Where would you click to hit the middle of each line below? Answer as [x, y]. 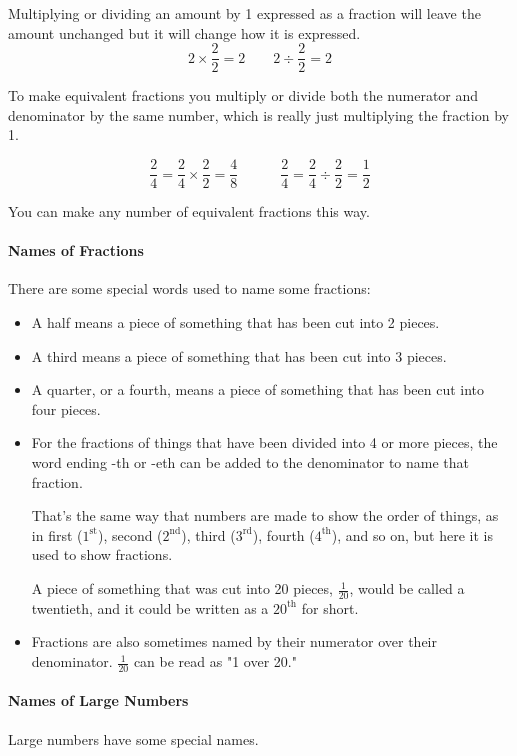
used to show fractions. [102, 554]
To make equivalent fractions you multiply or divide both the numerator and [243, 95]
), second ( [130, 534]
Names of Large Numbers [98, 700]
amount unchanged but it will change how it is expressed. [184, 32]
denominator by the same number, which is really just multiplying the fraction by [258, 114]
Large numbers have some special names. [133, 738]
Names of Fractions [76, 250]
